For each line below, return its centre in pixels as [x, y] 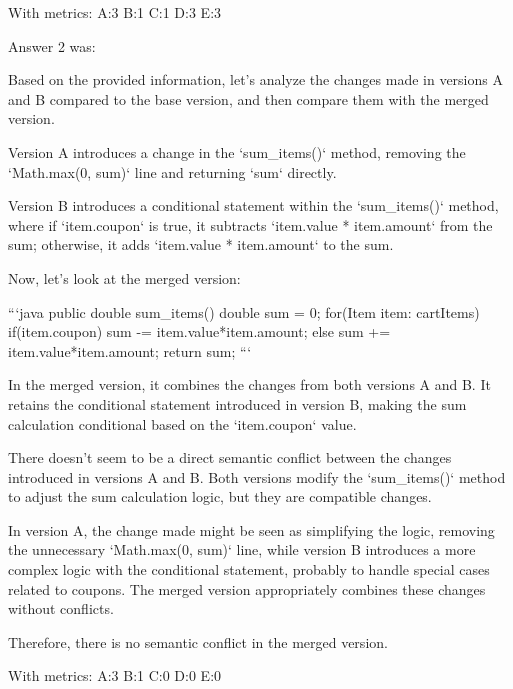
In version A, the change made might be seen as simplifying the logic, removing [251, 529]
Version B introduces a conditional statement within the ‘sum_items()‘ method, [253, 205]
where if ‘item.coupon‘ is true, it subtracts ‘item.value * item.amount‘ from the [250, 224]
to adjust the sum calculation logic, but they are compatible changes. [220, 496]
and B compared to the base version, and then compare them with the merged [248, 98]
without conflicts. [61, 608]
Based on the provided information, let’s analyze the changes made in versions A [255, 79]
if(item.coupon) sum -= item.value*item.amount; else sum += [199, 331]
